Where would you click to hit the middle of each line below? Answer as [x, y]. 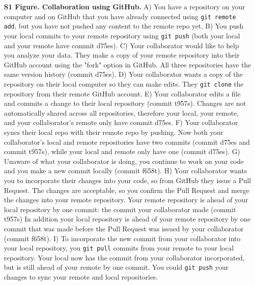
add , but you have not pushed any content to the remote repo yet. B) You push [124, 26]
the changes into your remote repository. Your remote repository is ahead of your [126, 200]
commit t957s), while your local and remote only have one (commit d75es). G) [122, 151]
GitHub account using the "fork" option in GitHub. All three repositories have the [127, 64]
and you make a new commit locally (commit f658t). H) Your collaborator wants [126, 171]
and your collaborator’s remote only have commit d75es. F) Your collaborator [121, 122]
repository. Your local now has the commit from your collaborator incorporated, [124, 257]
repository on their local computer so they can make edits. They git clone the [124, 83]
